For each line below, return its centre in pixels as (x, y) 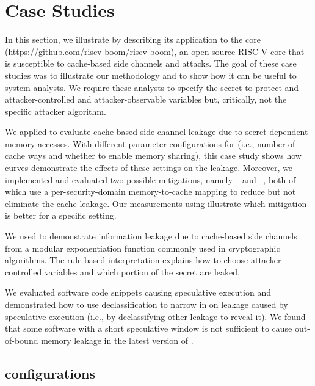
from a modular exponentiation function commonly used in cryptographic (143, 248)
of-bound (22, 340)
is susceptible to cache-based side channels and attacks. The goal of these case (151, 63)
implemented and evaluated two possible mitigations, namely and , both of (150, 179)
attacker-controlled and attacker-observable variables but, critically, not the (146, 99)
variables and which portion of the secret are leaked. (142, 271)
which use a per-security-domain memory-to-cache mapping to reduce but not (150, 191)
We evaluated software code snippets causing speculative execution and (138, 292)
